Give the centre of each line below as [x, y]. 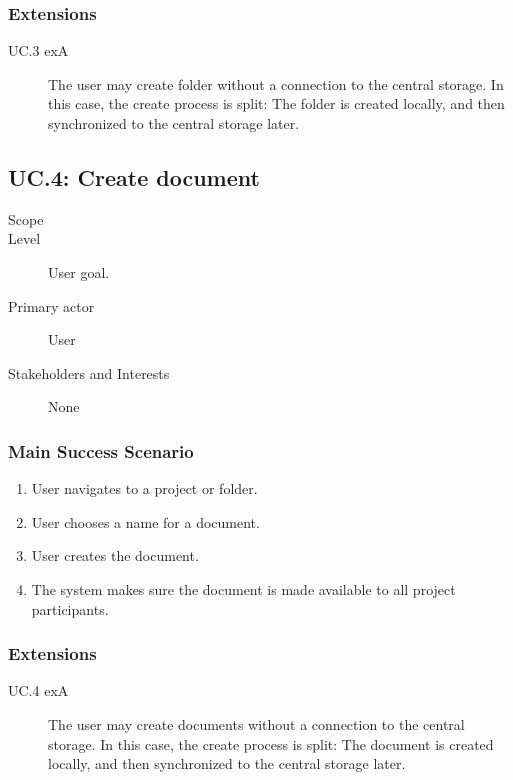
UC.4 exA [38, 690]
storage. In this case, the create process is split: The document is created [271, 743]
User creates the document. [115, 555]
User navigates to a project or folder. [144, 488]
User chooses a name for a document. [145, 521]
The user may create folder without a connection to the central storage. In [276, 83]
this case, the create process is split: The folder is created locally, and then [276, 103]
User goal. [79, 271]
